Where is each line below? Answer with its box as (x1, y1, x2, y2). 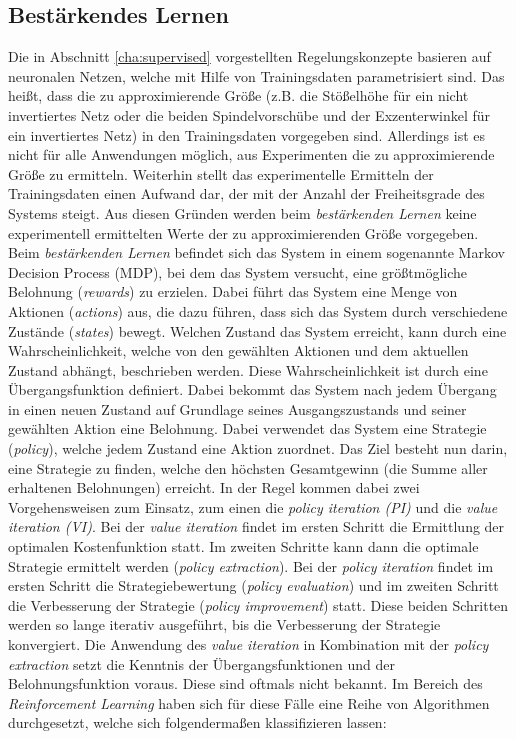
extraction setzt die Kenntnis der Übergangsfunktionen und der (8, 653, 396, 674)
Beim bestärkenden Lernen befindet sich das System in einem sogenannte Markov (8, 242, 505, 263)
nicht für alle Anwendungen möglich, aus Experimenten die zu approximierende (8, 144, 495, 165)
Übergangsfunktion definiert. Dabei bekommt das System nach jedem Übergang (8, 379, 497, 400)
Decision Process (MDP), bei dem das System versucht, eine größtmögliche (8, 261, 468, 282)
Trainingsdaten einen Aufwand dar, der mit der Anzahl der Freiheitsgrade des (8, 183, 485, 204)
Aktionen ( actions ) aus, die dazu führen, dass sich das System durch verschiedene (8, 300, 508, 321)
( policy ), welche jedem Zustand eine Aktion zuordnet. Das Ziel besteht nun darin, (8, 438, 508, 459)
